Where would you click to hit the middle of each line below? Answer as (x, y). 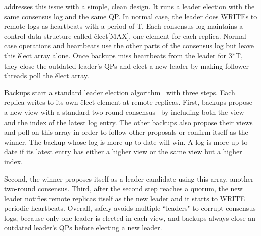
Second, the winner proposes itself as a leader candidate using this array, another (129, 178)
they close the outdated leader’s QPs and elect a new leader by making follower (127, 65)
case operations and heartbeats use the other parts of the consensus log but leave (129, 46)
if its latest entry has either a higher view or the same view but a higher (131, 152)
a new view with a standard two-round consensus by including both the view (124, 112)
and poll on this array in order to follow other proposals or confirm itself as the (126, 132)
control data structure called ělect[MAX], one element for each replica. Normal (125, 36)
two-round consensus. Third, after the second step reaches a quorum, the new (123, 188)
